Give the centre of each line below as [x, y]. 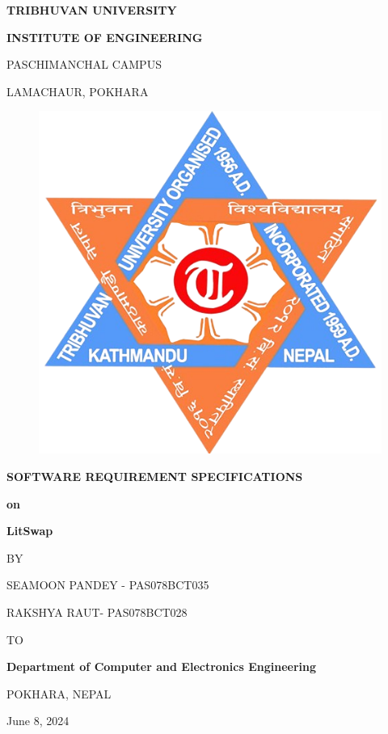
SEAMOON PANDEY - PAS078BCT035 [108, 585]
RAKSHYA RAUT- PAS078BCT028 [97, 612]
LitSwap [30, 531]
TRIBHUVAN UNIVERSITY [92, 10]
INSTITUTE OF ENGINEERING [105, 37]
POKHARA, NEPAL [59, 693]
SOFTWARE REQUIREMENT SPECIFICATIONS [155, 476]
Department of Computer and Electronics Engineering [161, 667]
